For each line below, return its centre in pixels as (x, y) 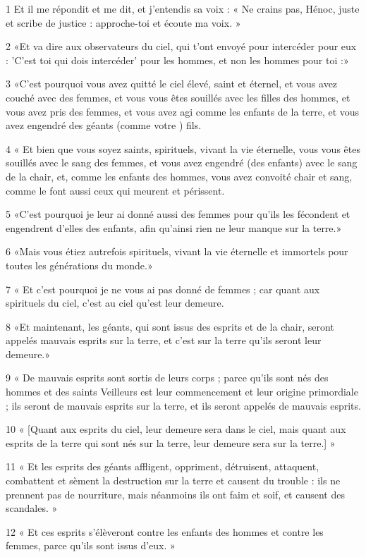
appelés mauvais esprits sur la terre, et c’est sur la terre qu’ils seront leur (164, 340)
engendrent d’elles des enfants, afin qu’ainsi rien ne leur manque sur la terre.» (174, 227)
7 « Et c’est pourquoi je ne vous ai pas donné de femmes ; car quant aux (163, 289)
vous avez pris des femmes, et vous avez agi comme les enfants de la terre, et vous (183, 111)
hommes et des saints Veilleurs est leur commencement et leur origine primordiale (182, 392)
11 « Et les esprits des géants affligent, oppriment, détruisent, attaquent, (163, 466)
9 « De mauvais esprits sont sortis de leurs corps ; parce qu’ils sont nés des (167, 378)
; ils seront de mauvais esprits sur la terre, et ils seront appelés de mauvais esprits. (183, 405)
